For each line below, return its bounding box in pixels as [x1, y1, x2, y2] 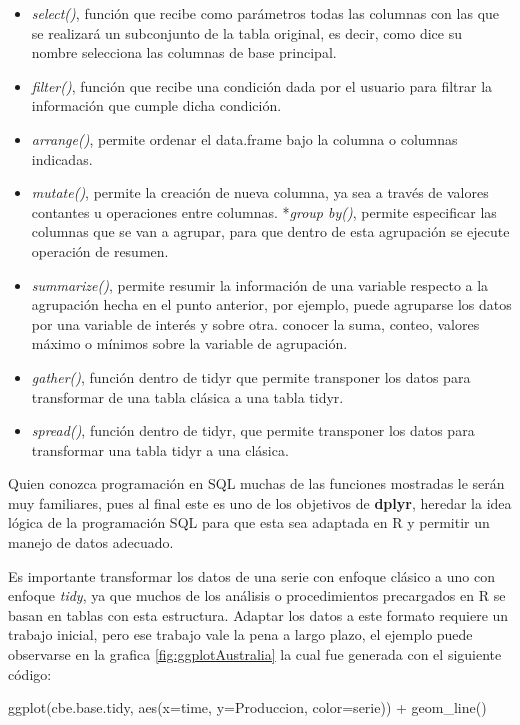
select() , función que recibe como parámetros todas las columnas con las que [31, 3, 500, 23]
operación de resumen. [31, 240, 169, 261]
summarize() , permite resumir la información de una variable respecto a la [31, 274, 489, 295]
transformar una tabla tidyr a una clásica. [31, 439, 289, 460]
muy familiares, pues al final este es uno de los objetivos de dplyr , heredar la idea [8, 492, 512, 513]
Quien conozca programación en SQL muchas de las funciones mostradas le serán [8, 473, 505, 494]
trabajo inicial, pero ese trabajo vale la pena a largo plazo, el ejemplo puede [8, 624, 473, 645]
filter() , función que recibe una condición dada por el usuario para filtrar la [31, 75, 493, 96]
